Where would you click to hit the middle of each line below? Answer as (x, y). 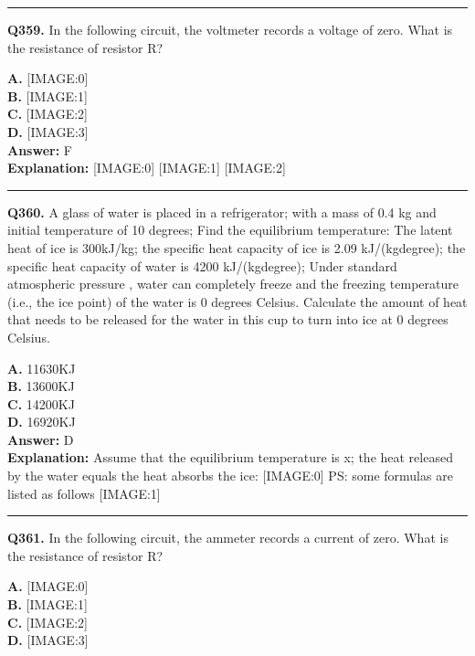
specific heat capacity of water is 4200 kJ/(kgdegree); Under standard (202, 265)
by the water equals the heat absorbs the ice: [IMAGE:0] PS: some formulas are (230, 476)
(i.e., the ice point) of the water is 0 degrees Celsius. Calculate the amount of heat (237, 301)
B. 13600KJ (41, 386)
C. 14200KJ (41, 403)
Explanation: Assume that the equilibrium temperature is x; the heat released (230, 457)
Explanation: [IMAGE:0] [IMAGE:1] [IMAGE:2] (147, 168)
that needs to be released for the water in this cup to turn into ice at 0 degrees (228, 319)
